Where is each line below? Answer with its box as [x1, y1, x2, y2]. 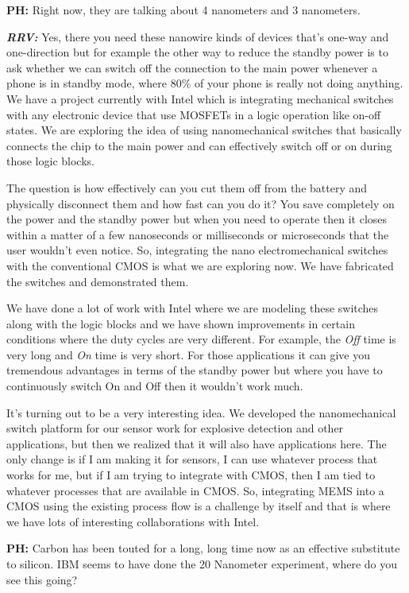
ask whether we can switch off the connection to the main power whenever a [6, 59, 378, 76]
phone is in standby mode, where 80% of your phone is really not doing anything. [6, 75, 403, 91]
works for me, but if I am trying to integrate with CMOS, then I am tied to [6, 467, 376, 483]
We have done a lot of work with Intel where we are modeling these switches [6, 300, 379, 316]
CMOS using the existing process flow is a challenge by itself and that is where [6, 498, 391, 514]
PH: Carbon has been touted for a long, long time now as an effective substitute [6, 540, 400, 556]
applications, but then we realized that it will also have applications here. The [6, 435, 387, 452]
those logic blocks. [6, 153, 95, 169]
